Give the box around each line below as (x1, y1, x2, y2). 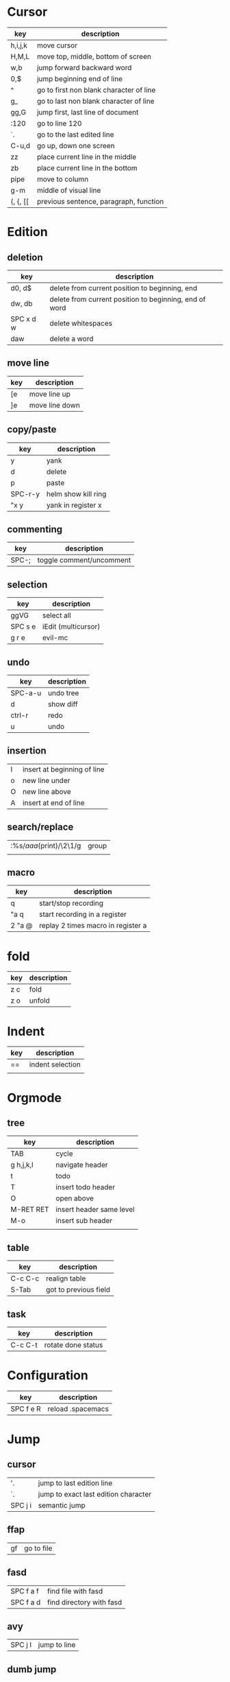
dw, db (10, 299, 33, 308)
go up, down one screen (36, 141, 115, 150)
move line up (29, 389, 71, 399)
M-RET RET (10, 1205, 49, 1215)
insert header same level (55, 1205, 135, 1215)
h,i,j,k (10, 40, 27, 50)
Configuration (7, 1368, 89, 1383)
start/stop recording (38, 898, 104, 908)
